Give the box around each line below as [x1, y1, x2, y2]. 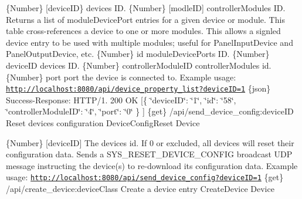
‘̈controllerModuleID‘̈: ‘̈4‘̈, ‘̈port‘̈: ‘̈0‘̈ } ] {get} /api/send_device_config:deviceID [6, 105, 294, 117]
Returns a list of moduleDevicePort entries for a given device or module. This [6, 13, 285, 25]
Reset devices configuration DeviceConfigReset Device [6, 117, 200, 129]
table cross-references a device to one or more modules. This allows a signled [6, 25, 281, 37]
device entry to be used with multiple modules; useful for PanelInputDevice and [6, 36, 293, 48]
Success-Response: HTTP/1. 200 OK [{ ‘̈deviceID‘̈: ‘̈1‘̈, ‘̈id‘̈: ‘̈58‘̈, [6, 93, 236, 106]
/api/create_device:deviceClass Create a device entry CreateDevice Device [6, 183, 274, 195]
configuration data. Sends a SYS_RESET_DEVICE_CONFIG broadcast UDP [6, 148, 293, 160]
